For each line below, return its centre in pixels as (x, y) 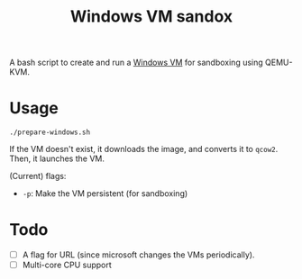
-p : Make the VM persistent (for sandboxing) (105, 193)
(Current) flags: (38, 176)
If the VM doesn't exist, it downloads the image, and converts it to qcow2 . (144, 149)
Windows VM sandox (151, 17)
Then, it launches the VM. (57, 158)
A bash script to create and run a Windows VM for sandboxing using (136, 63)
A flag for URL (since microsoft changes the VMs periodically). (138, 255)
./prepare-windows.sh (50, 132)
